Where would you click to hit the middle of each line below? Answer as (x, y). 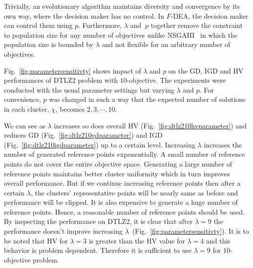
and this (218, 240)
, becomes (70, 109)
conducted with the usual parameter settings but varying (89, 89)
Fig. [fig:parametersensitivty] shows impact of (73, 70)
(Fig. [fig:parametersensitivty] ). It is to (190, 231)
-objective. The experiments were (176, 80)
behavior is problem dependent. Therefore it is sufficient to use (98, 250)
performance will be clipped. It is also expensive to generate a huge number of (121, 202)
